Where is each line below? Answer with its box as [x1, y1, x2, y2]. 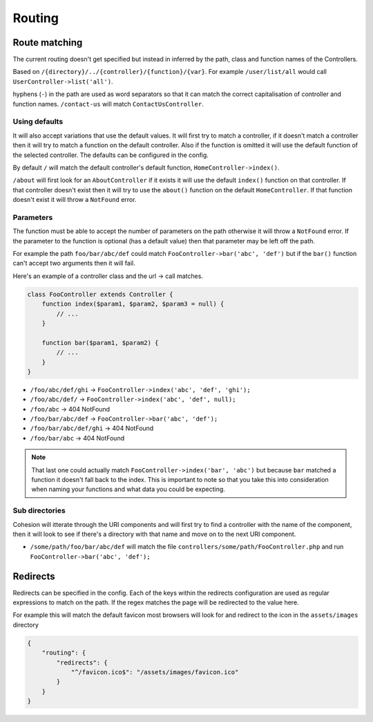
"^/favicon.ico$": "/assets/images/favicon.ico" [70, 668, 239, 676]
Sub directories [12, 506, 66, 515]
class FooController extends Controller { [27, 290, 173, 298]
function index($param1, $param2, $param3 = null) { [41, 300, 224, 308]
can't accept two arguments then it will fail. [12, 259, 135, 268]
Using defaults [12, 117, 64, 127]
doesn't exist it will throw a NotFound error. [12, 196, 137, 204]
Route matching [12, 37, 83, 48]
